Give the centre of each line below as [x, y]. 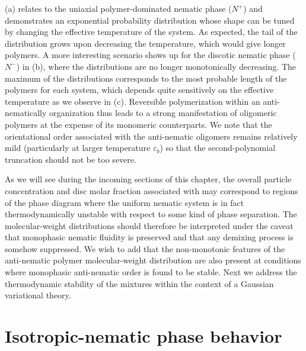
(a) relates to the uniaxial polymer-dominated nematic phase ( [118, 8]
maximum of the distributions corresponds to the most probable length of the [146, 78]
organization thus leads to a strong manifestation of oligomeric [163, 113]
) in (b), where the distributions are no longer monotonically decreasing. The [156, 66]
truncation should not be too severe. [71, 159]
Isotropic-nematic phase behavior [144, 336]
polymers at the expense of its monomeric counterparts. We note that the [138, 124]
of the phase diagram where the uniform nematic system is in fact [125, 202]
